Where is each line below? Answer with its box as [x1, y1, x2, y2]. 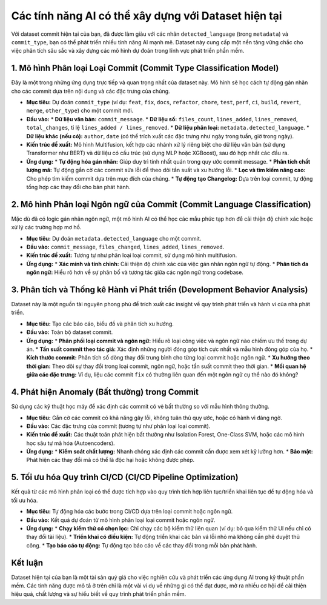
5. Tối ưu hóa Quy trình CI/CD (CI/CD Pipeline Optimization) [11, 472, 239, 483]
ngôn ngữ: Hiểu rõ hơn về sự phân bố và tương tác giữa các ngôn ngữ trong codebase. [26, 269, 243, 276]
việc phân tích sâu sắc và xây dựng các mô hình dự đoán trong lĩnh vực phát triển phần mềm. [11, 47, 245, 55]
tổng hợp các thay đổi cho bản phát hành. [26, 183, 131, 190]
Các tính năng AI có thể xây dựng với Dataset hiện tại [11, 9, 282, 22]
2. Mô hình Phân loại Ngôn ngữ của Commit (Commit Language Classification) [11, 199, 311, 209]
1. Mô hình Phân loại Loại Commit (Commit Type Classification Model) [11, 63, 279, 73]
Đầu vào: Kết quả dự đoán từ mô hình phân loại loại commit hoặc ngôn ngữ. [26, 516, 216, 524]
